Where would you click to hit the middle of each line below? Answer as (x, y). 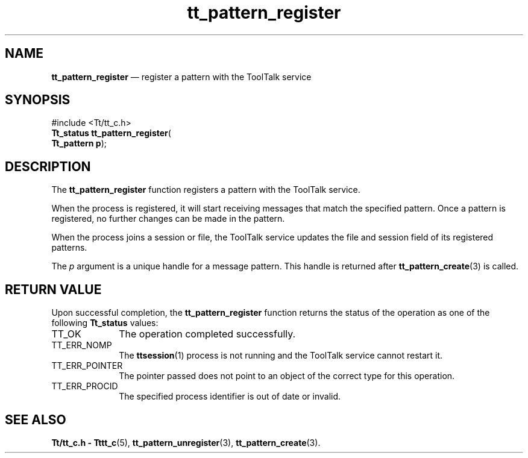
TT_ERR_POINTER (87, 366)
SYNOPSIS (38, 100)
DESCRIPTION (48, 166)
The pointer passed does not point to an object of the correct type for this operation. (287, 376)
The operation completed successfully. (207, 334)
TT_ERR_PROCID (85, 386)
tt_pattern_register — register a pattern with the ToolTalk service (181, 77)
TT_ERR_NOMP (82, 345)
